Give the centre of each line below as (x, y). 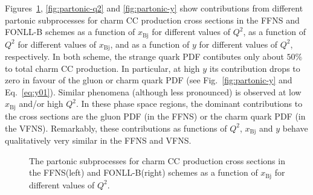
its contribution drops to (255, 68)
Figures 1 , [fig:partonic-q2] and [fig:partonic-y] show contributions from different (154, 8)
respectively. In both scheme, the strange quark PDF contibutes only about (144, 56)
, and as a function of (150, 44)
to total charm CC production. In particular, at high (102, 68)
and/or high (41, 104)
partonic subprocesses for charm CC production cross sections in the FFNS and (152, 20)
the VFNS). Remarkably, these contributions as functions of (116, 128)
